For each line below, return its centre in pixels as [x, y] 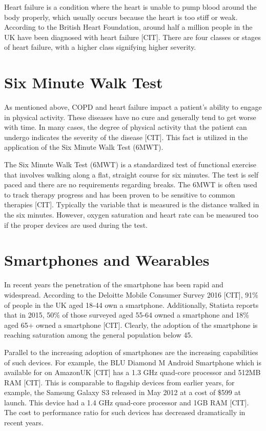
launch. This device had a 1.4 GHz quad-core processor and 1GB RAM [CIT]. [127, 402]
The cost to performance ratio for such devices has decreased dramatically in [125, 412]
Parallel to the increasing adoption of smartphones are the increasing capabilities [131, 352]
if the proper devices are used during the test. [76, 224]
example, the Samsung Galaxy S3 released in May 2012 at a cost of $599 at [122, 392]
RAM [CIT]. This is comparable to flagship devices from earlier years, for [119, 382]
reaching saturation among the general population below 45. [99, 335]
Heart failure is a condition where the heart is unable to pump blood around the [130, 7]
